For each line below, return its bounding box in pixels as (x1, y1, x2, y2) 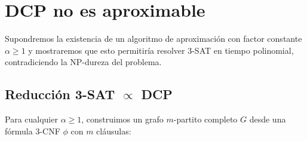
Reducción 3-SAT (5, 85, 115, 103)
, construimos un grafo (81, 113, 164, 125)
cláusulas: (96, 124, 131, 137)
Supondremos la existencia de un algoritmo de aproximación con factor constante (5, 32, 302, 45)
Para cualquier (5, 113, 58, 125)
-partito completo (173, 113, 238, 125)
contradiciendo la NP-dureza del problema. (5, 56, 162, 68)
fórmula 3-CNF (5, 124, 60, 137)
